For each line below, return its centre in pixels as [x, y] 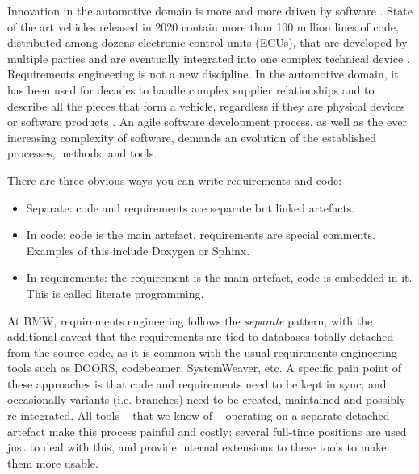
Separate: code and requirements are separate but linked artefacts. [191, 207]
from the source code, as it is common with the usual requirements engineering [202, 352]
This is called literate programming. [115, 293]
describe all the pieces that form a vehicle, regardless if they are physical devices [206, 105]
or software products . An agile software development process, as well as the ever [207, 122]
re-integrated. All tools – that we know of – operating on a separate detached [199, 415]
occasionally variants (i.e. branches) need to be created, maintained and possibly [207, 399]
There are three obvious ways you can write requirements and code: [175, 180]
